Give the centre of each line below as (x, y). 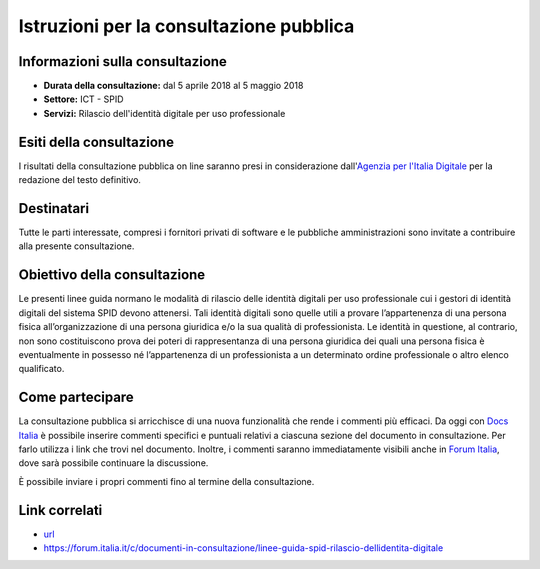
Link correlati (60, 510)
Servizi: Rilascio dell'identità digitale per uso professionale (164, 113)
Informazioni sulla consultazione (122, 61)
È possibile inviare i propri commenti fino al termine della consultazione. (166, 481)
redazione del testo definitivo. (80, 180)
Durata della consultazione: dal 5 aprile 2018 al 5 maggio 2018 (173, 86)
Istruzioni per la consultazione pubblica (186, 26)
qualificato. (41, 369)
